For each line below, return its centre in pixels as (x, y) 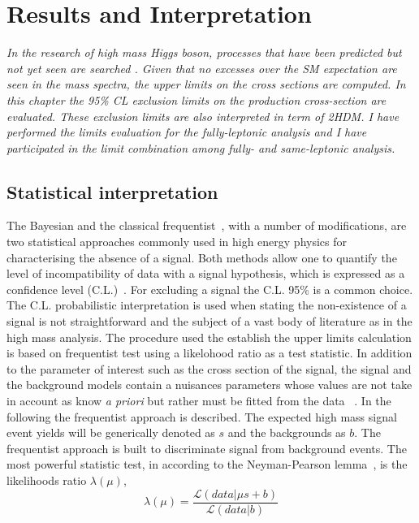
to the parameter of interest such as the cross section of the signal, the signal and (209, 368)
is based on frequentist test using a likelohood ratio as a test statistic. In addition (209, 353)
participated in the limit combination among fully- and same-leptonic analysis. (201, 147)
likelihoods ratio (47, 480)
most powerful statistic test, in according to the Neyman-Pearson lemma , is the (207, 464)
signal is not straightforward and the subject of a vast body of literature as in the (209, 321)
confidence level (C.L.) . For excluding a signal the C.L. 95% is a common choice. (210, 289)
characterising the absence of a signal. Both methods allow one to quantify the (202, 257)
